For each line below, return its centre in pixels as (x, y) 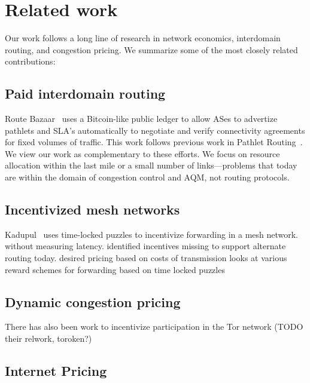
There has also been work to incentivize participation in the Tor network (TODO (154, 327)
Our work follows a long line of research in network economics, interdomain (143, 38)
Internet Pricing (56, 371)
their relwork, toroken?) (48, 338)
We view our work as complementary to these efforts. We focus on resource (142, 153)
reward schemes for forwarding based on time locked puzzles (115, 269)
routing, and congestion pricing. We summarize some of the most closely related (151, 49)
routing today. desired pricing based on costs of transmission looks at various (146, 258)
